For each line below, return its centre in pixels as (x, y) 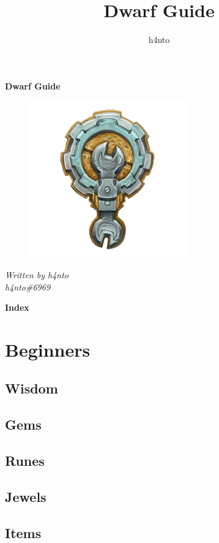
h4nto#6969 (28, 287)
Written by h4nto (37, 274)
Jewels (26, 496)
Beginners (48, 349)
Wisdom (32, 388)
